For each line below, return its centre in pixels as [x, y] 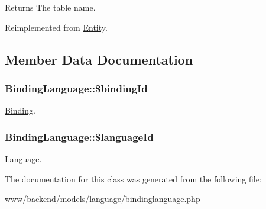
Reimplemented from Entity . [56, 27]
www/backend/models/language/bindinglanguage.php [103, 199]
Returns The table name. [50, 7]
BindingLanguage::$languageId [79, 136]
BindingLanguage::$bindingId [76, 88]
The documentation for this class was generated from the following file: [133, 179]
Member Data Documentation [99, 59]
